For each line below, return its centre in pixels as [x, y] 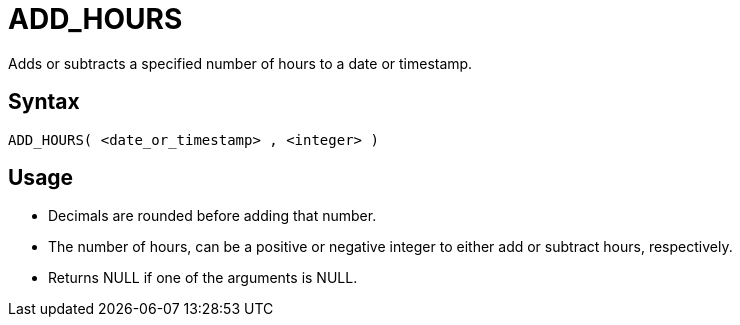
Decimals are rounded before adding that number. [212, 216]
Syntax [44, 102]
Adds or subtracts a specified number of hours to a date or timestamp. [240, 63]
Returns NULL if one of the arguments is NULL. [203, 278]
